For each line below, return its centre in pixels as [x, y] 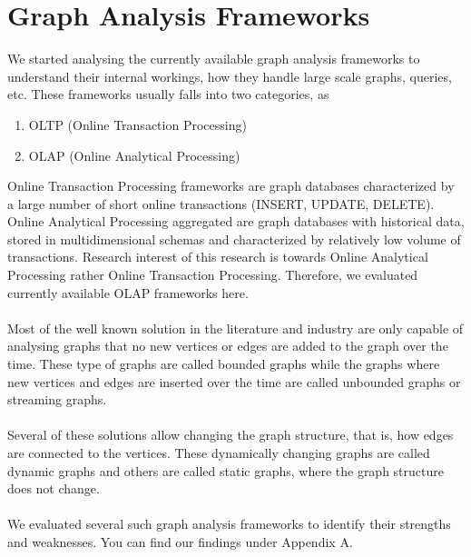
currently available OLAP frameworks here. [128, 292]
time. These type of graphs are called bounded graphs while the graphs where [224, 364]
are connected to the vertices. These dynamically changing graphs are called [219, 453]
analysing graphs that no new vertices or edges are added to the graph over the [228, 346]
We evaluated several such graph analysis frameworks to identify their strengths [229, 524]
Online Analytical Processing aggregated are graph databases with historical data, [236, 221]
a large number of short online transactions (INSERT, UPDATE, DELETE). [221, 203]
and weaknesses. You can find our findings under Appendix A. [180, 541]
